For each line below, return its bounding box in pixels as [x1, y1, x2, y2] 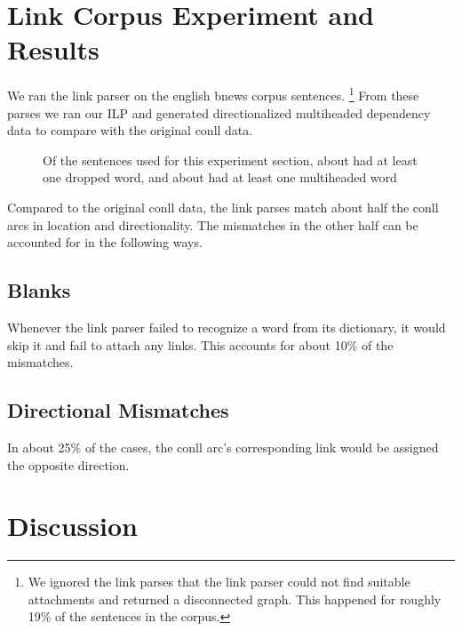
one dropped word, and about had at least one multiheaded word [43, 168, 397, 187]
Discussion [7, 507, 138, 544]
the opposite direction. [7, 455, 130, 474]
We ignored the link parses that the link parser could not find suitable [28, 572, 410, 591]
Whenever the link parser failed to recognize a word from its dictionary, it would [7, 317, 446, 336]
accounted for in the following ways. [7, 233, 203, 252]
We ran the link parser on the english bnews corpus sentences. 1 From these [7, 84, 419, 104]
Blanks [7, 276, 71, 304]
